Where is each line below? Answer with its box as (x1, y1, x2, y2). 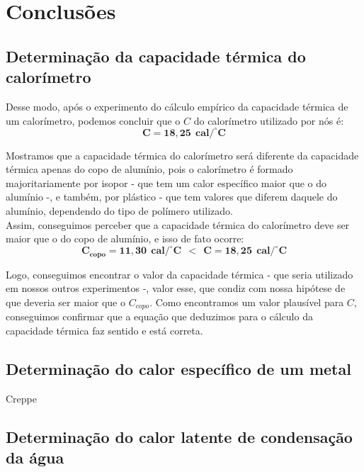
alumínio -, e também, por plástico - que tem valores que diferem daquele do (6, 189, 338, 204)
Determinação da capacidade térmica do (6, 45, 306, 67)
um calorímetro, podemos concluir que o (6, 113, 181, 128)
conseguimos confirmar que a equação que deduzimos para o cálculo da (6, 309, 313, 324)
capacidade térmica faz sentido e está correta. (6, 323, 203, 337)
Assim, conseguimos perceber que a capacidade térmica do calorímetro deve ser (6, 217, 350, 232)
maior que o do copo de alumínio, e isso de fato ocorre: (6, 231, 244, 246)
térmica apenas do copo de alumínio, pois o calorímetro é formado (6, 162, 293, 176)
